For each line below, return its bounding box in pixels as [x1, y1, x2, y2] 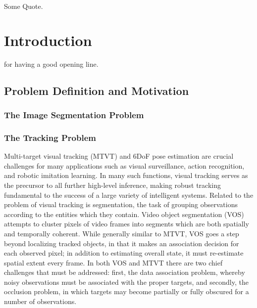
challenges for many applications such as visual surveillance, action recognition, [4, 160, 245, 171]
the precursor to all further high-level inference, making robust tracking [4, 179, 221, 190]
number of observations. [4, 296, 77, 307]
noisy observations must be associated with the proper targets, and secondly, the [4, 276, 249, 287]
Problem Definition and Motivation [4, 83, 189, 98]
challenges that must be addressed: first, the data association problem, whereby [4, 267, 245, 277]
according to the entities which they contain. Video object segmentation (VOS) [4, 209, 244, 219]
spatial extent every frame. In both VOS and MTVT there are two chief [4, 257, 223, 267]
